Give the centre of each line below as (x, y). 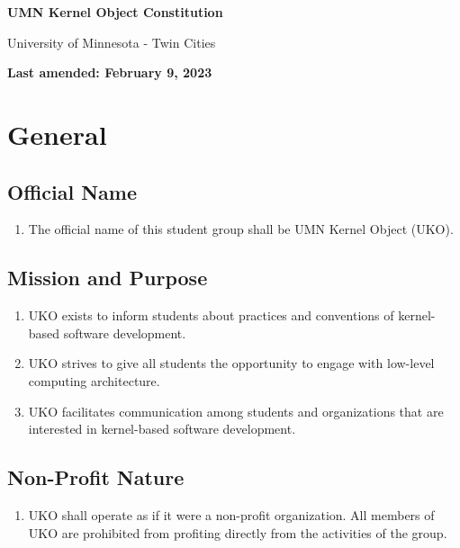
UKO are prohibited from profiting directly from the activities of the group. (238, 532)
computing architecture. (94, 380)
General (57, 134)
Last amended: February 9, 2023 (110, 72)
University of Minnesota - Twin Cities (112, 42)
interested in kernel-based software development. (162, 429)
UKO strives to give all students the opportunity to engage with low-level (231, 363)
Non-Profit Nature (96, 477)
